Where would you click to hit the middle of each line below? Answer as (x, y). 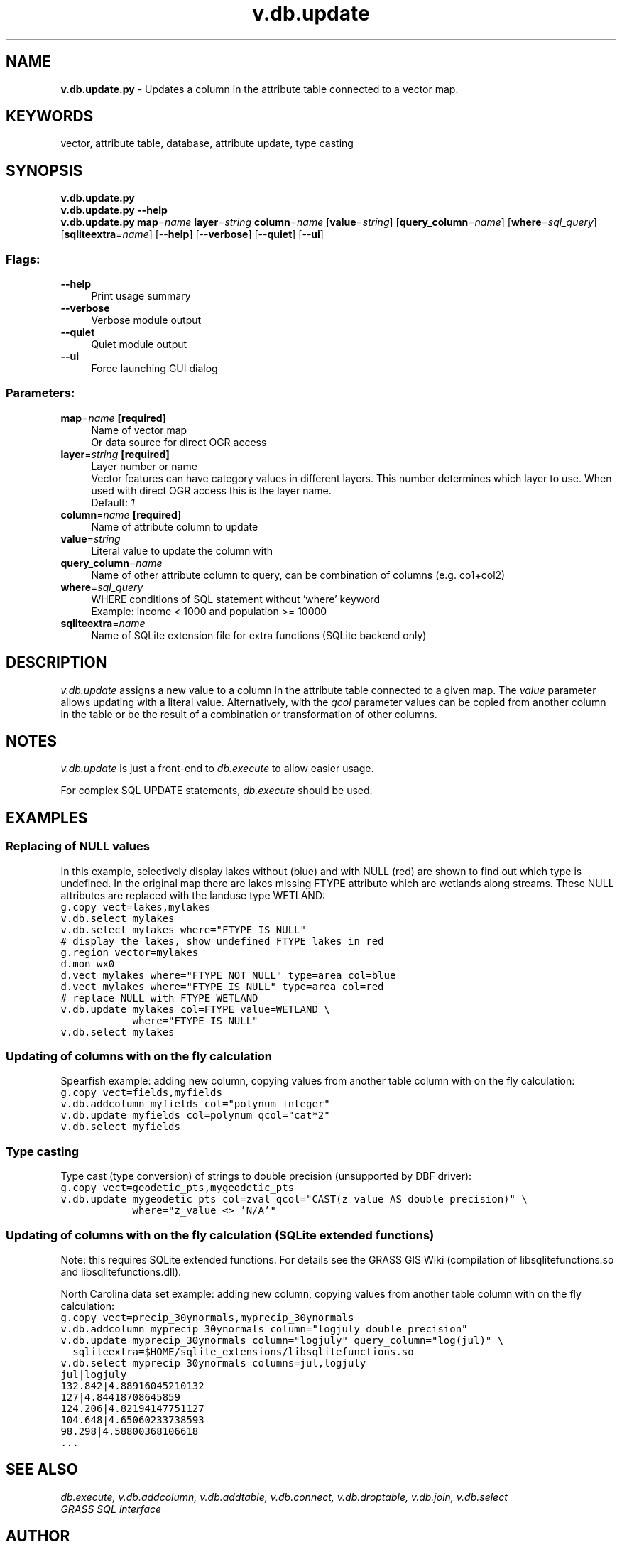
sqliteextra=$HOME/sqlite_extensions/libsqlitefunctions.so (243, 1351)
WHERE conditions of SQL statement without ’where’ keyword (235, 599)
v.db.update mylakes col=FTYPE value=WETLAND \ (195, 1009)
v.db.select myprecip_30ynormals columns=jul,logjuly (213, 1363)
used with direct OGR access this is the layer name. (211, 490)
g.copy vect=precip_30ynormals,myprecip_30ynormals (207, 1317)
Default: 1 (113, 502)
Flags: (23, 259)
